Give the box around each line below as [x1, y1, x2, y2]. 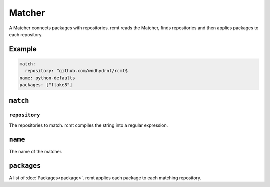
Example [9, 45, 37, 53]
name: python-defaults [19, 75, 75, 81]
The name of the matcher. [9, 148, 62, 154]
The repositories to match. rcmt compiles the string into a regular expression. [9, 122, 168, 128]
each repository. [9, 31, 43, 37]
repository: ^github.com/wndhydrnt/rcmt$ [25, 68, 128, 74]
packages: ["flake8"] [19, 82, 73, 88]
